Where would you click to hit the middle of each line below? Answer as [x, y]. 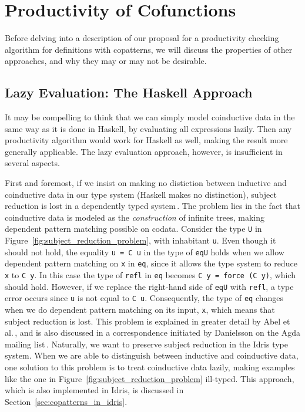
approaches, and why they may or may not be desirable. [106, 61]
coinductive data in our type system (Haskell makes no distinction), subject [141, 194]
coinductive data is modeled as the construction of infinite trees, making [135, 217]
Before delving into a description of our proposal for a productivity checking [142, 38]
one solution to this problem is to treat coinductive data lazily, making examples [150, 367]
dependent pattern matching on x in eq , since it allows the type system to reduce [151, 263]
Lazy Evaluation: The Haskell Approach [129, 92]
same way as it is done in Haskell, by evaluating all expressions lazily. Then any [148, 128]
